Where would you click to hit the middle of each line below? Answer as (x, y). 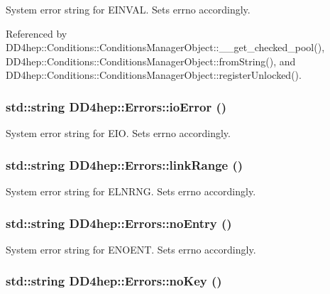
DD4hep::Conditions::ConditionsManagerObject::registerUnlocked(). (154, 75)
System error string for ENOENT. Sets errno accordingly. (131, 249)
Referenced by (37, 33)
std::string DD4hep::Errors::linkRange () (125, 164)
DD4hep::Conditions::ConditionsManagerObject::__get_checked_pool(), (165, 47)
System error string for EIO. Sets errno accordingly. (118, 133)
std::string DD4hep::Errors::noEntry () (119, 223)
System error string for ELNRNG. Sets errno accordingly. (131, 191)
